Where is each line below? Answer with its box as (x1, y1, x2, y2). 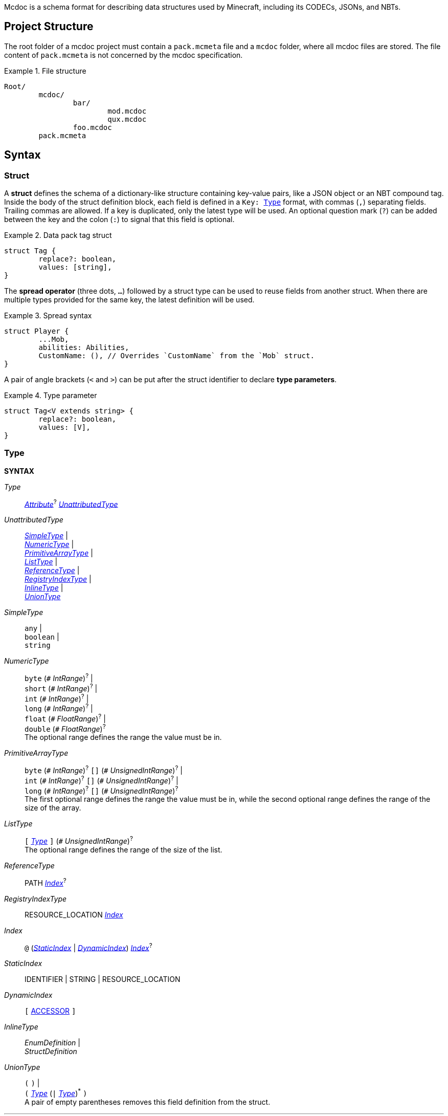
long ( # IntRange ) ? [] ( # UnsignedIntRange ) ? (25, 784, 178, 795)
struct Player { (4, 327, 69, 336)
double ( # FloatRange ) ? (25, 723, 106, 733)
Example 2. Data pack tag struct (4, 231, 112, 240)
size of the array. (25, 803, 81, 813)
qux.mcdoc (107, 115, 147, 123)
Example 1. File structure (4, 66, 86, 75)
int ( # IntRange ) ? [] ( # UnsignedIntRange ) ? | (25, 775, 178, 785)
